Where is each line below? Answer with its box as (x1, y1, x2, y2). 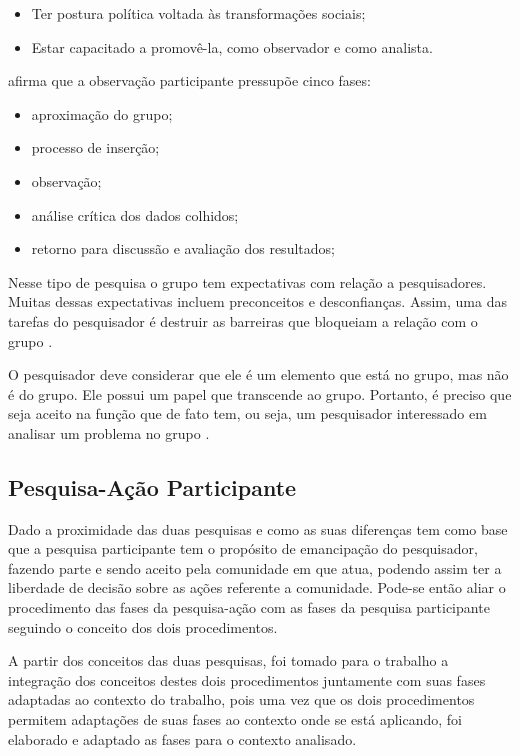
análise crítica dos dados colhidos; (31, 204, 239, 225)
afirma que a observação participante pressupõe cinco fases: (8, 70, 371, 91)
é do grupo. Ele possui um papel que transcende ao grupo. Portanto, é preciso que (8, 383, 512, 404)
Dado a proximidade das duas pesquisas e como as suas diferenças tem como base (8, 518, 508, 539)
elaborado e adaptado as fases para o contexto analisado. (8, 728, 357, 749)
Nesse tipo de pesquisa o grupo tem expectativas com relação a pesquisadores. (8, 271, 487, 292)
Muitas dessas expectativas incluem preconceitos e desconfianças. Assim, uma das (8, 291, 507, 312)
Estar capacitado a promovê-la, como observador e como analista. (31, 36, 433, 57)
